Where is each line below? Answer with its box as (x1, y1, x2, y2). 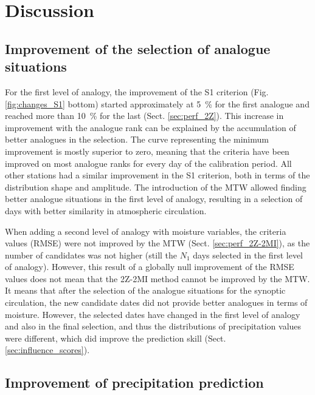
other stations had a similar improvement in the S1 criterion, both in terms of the (5, 169, 310, 181)
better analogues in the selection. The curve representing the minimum (5, 133, 269, 146)
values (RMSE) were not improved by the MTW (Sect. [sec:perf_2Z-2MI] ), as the (5, 237, 310, 249)
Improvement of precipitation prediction (5, 373, 264, 392)
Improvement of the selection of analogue (5, 39, 271, 58)
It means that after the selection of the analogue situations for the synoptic (5, 284, 286, 297)
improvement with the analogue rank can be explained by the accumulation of (5, 121, 296, 133)
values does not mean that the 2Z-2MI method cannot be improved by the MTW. (5, 272, 310, 285)
